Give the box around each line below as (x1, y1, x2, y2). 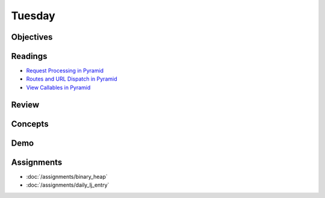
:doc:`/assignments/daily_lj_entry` (26, 181, 110, 189)
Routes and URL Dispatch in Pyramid (26, 75, 117, 82)
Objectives (11, 32, 53, 42)
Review (11, 99, 40, 110)
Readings (11, 51, 48, 61)
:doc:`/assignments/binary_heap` (26, 173, 108, 180)
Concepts (11, 119, 49, 129)
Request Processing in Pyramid (26, 67, 104, 75)
